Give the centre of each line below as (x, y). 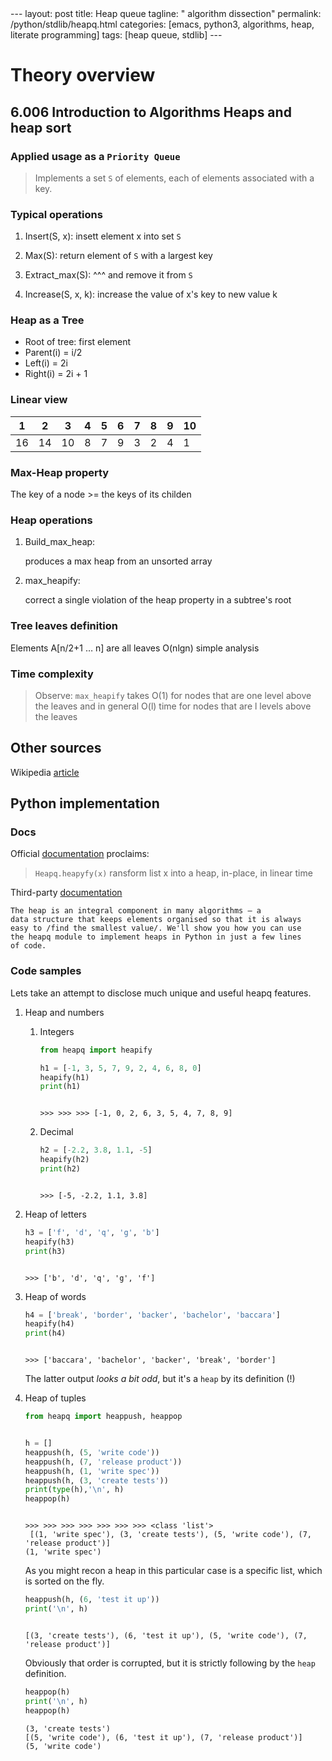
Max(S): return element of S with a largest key (118, 256)
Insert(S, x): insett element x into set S (103, 236)
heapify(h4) (49, 1324)
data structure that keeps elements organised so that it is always (156, 920)
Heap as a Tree (47, 320)
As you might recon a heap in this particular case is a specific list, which (173, 1571)
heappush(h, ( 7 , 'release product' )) (103, 1462)
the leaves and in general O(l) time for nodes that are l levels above (173, 706)
